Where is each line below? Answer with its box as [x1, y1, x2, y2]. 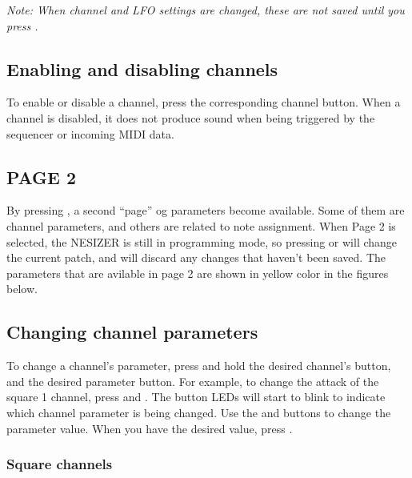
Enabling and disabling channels [6, 56, 278, 81]
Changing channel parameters [6, 319, 258, 344]
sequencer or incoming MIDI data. [6, 125, 174, 142]
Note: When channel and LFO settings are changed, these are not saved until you [6, 2, 405, 18]
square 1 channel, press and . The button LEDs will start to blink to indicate [6, 388, 386, 405]
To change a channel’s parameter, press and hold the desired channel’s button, [6, 357, 391, 374]
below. [6, 280, 38, 297]
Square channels [6, 454, 113, 474]
